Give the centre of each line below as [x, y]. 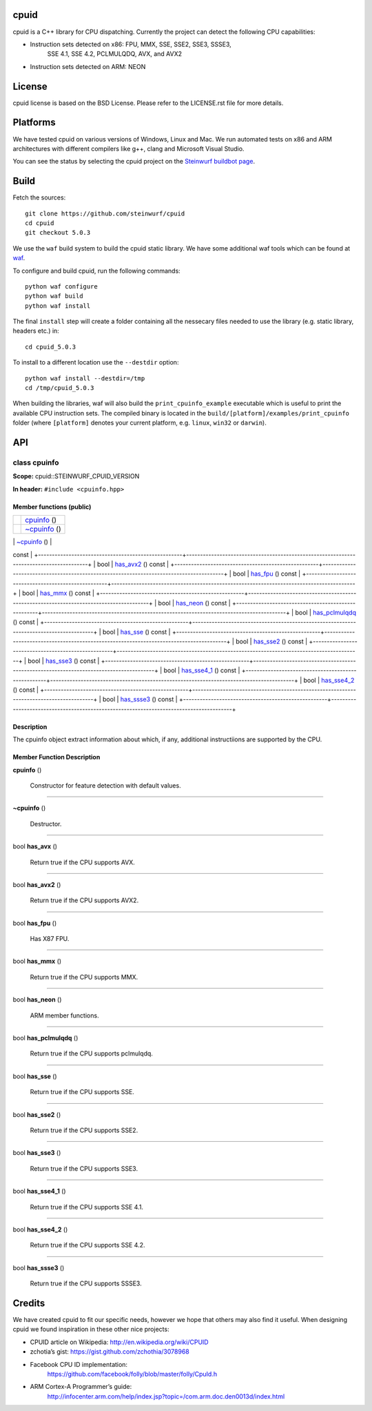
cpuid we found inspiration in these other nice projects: [91, 1330]
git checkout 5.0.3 [58, 233]
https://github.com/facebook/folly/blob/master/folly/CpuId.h [132, 1374]
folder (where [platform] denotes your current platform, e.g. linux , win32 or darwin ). [139, 423]
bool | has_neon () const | [194, 603]
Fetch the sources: [39, 197]
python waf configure [61, 286]
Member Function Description [56, 757]
